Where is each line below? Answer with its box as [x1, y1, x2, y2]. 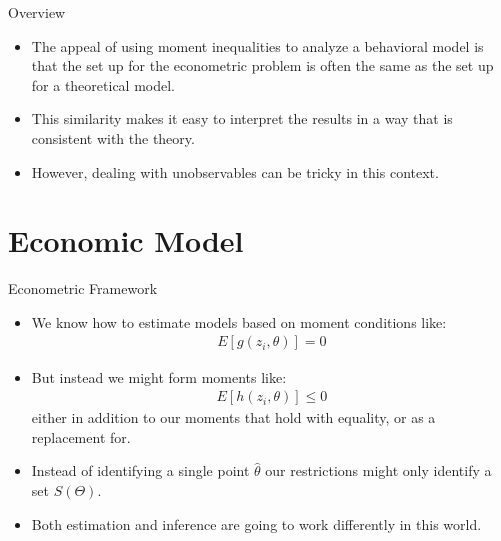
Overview [8, 2, 66, 22]
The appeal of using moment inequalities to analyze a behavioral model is [31, 35, 484, 56]
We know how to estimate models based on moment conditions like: [31, 311, 447, 332]
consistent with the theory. [31, 127, 195, 148]
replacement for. [31, 426, 131, 447]
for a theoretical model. [31, 74, 175, 95]
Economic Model [8, 220, 244, 261]
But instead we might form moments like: [31, 366, 287, 387]
